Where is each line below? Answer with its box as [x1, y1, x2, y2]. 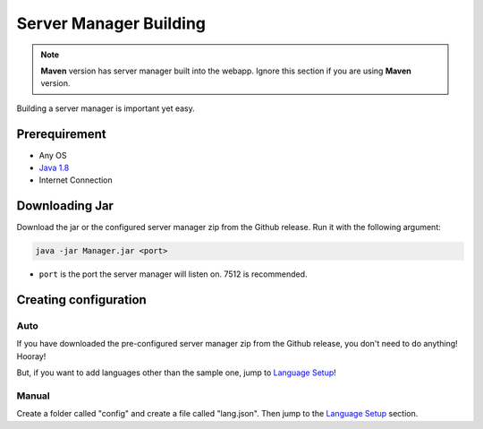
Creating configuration [16, 292, 147, 308]
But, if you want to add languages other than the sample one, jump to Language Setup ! [16, 367, 337, 378]
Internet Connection [38, 175, 114, 185]
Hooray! [16, 350, 47, 362]
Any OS [38, 150, 67, 160]
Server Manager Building [16, 13, 206, 33]
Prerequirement [16, 126, 106, 142]
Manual [16, 390, 51, 402]
